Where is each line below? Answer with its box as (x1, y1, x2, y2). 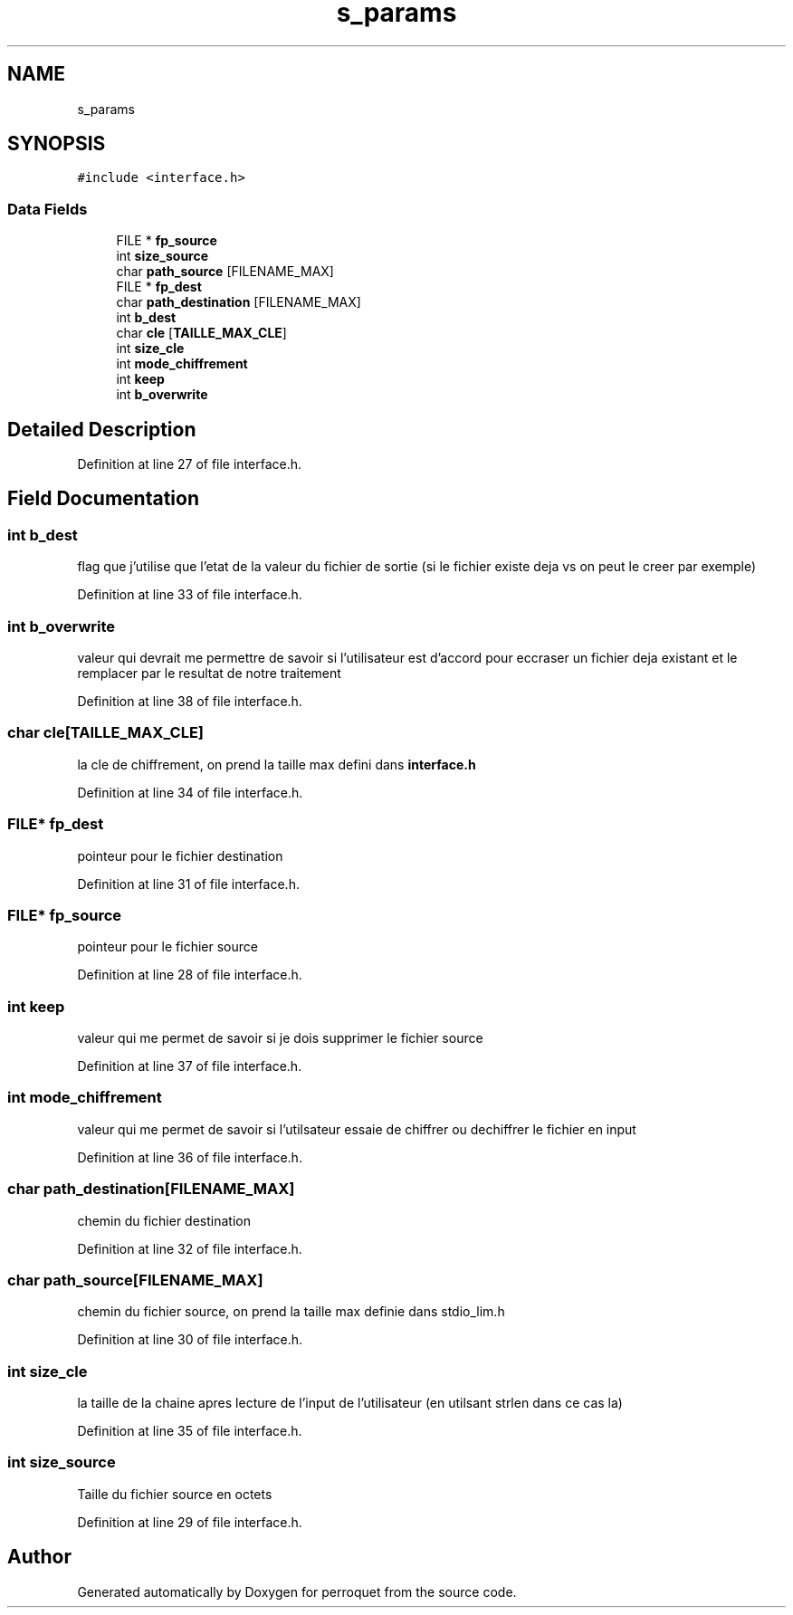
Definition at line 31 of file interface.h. (77, 875, 300, 892)
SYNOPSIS (7, 132, 106, 156)
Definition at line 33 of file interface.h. (77, 587, 302, 603)
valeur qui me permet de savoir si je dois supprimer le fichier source (77, 1030, 483, 1046)
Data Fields (7, 199, 88, 218)
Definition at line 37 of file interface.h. (77, 1058, 302, 1074)
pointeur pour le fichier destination (77, 847, 283, 864)
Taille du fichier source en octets (77, 1486, 272, 1502)
